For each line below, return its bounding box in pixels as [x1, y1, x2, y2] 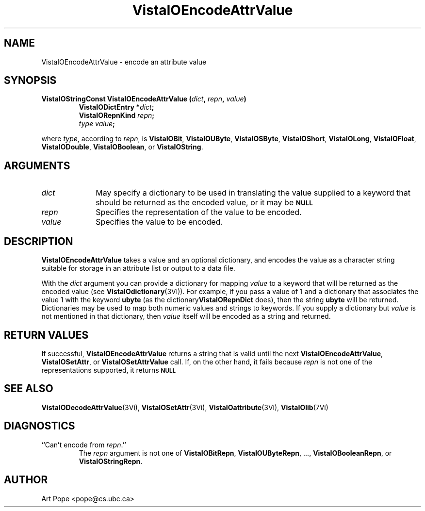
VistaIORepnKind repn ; [79, 111, 155, 120]
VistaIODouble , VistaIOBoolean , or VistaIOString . [41, 143, 203, 151]
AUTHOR [4, 474, 48, 486]
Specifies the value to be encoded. [96, 217, 223, 227]
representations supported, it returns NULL [41, 365, 176, 374]
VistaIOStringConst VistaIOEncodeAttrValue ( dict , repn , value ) [41, 95, 246, 103]
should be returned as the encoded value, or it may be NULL [96, 198, 313, 208]
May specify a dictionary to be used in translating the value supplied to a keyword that [96, 188, 411, 198]
